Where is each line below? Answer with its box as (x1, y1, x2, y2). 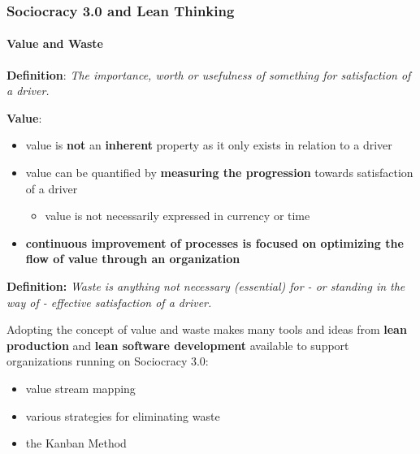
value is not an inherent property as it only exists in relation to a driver (25, 136, 392, 153)
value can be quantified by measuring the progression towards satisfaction (25, 164, 414, 181)
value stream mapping (25, 379, 136, 396)
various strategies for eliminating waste (25, 407, 220, 424)
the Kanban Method (25, 435, 127, 452)
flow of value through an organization (25, 250, 240, 267)
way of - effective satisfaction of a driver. (6, 293, 212, 310)
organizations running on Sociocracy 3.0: (6, 352, 209, 370)
